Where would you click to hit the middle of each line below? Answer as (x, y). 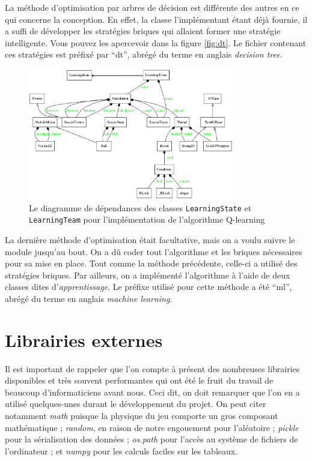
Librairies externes (84, 339)
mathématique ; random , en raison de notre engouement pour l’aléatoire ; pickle (152, 427)
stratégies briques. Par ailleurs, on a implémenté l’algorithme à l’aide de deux (148, 275)
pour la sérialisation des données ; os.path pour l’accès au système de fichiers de (151, 439)
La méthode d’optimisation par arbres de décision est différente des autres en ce (152, 7)
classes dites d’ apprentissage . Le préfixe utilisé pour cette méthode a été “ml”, (148, 287)
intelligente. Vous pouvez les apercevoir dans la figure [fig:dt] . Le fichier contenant (156, 42)
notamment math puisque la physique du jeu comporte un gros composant (142, 415)
